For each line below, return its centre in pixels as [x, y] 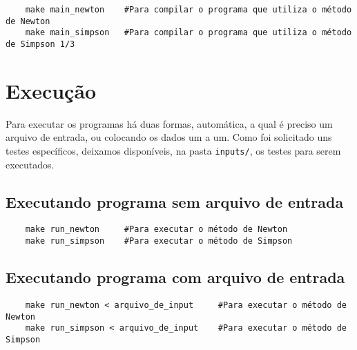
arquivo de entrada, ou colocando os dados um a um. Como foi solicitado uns [169, 137]
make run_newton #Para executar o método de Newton [156, 230]
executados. [30, 164]
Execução [51, 90]
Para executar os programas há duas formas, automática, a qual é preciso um [169, 123]
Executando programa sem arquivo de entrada [175, 201]
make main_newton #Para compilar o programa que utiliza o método [189, 10]
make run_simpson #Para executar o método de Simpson [159, 241]
